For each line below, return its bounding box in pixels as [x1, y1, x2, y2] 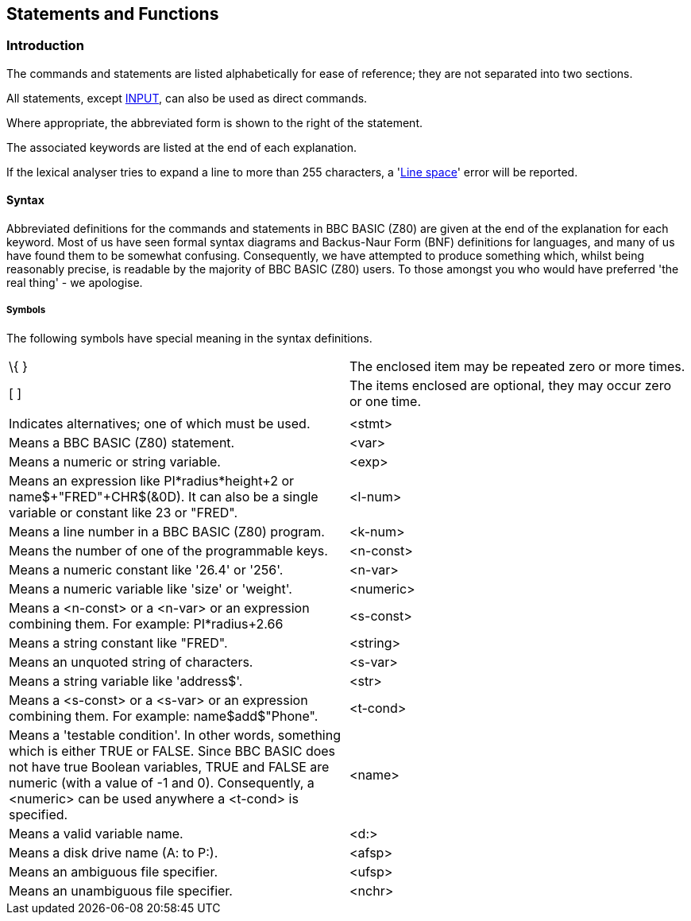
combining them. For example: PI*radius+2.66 [9, 615, 284, 632]
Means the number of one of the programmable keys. [9, 542, 328, 559]
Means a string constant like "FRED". [9, 634, 228, 651]
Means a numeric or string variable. [9, 453, 221, 470]
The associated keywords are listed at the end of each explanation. [6, 140, 357, 154]
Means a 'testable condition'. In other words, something [9, 726, 341, 743]
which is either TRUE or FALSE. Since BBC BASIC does [9, 742, 336, 759]
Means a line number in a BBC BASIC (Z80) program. [9, 523, 325, 540]
